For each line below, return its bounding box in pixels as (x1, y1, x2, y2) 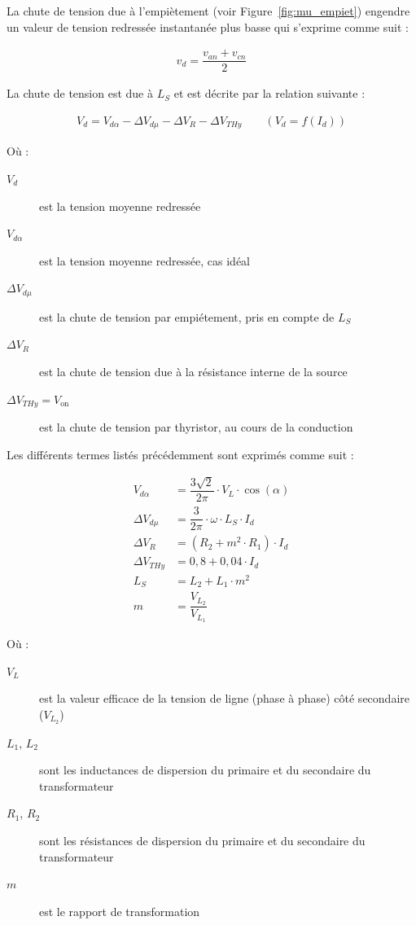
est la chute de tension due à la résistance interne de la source (39, 362, 348, 379)
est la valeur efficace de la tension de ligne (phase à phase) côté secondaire (39, 690, 409, 707)
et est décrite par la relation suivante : (173, 85, 366, 102)
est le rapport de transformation (39, 902, 200, 919)
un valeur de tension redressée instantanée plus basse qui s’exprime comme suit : (7, 18, 409, 35)
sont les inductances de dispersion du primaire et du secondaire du (39, 761, 371, 778)
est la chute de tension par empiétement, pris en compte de (39, 308, 335, 325)
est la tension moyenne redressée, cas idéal (39, 252, 251, 269)
